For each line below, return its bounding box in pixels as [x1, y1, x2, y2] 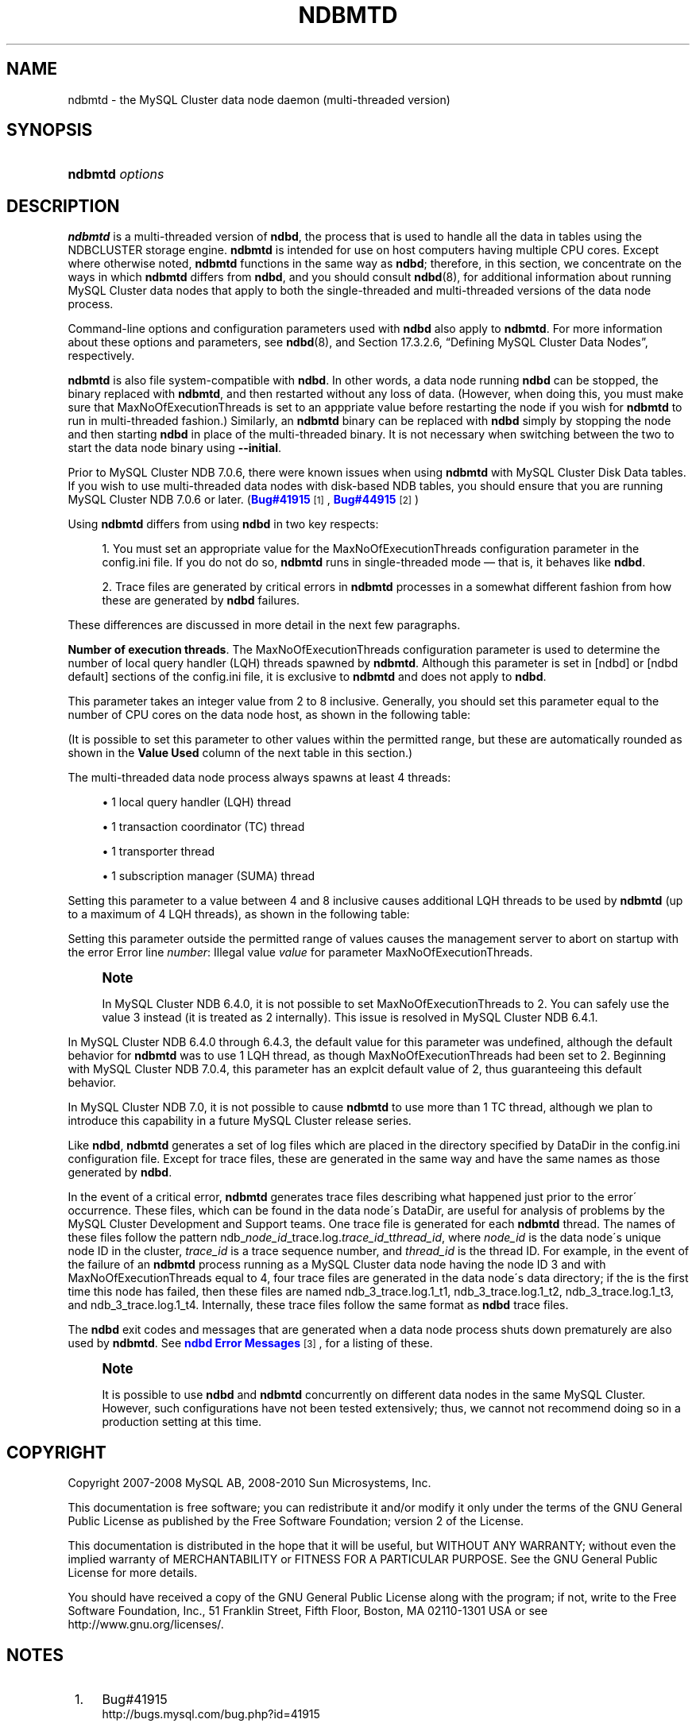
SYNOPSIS [6, 120, 93, 141]
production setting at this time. [102, 1415, 262, 1429]
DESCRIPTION [6, 195, 120, 216]
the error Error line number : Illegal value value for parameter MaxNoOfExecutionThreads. [68, 945, 533, 960]
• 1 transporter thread [102, 844, 215, 859]
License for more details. [68, 1566, 198, 1580]
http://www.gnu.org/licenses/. [68, 1617, 224, 1632]
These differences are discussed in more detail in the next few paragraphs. [68, 618, 461, 632]
